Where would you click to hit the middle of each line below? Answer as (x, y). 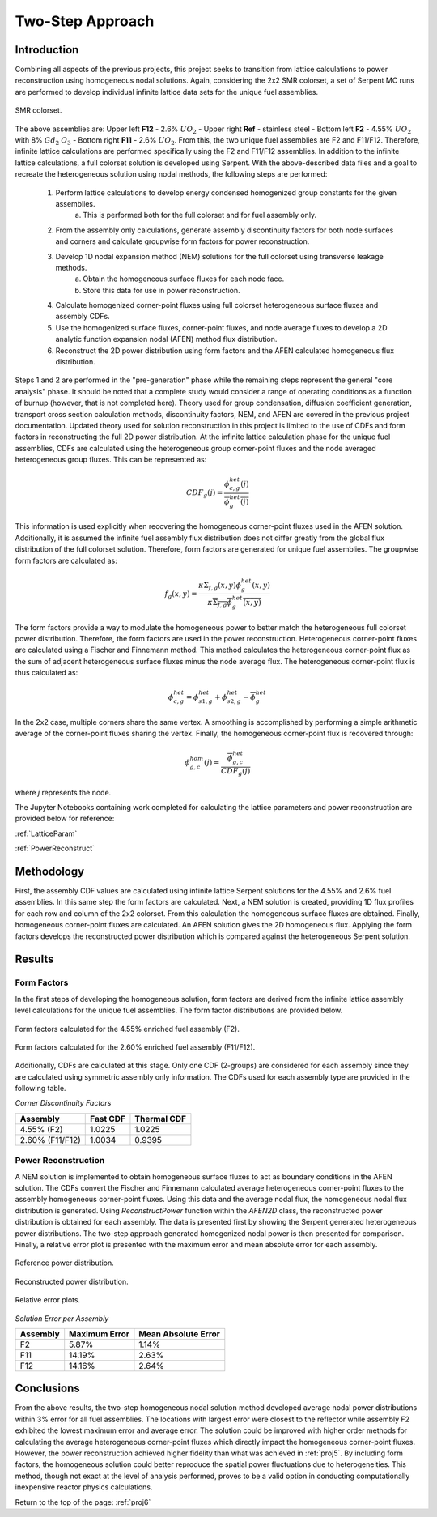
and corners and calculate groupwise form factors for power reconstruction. (182, 241)
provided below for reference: (65, 819)
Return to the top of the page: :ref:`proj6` (83, 1502)
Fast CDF (108, 1119)
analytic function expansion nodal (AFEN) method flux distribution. (166, 339)
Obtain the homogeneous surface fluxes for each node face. (184, 279)
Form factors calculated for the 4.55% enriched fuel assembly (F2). (127, 1029)
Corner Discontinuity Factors (63, 1103)
